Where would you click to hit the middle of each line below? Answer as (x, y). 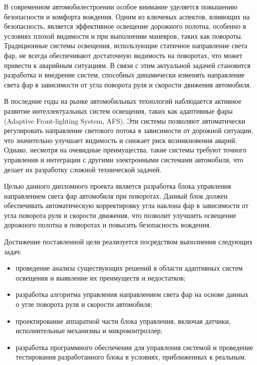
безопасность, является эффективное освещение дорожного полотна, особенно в (125, 26)
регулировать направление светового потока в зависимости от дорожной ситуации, (129, 130)
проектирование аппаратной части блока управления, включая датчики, (123, 321)
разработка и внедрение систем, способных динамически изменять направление (125, 75)
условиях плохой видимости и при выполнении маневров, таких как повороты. (123, 36)
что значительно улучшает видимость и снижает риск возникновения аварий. (121, 140)
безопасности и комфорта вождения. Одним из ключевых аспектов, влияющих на (127, 16)
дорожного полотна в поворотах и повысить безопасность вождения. (108, 225)
